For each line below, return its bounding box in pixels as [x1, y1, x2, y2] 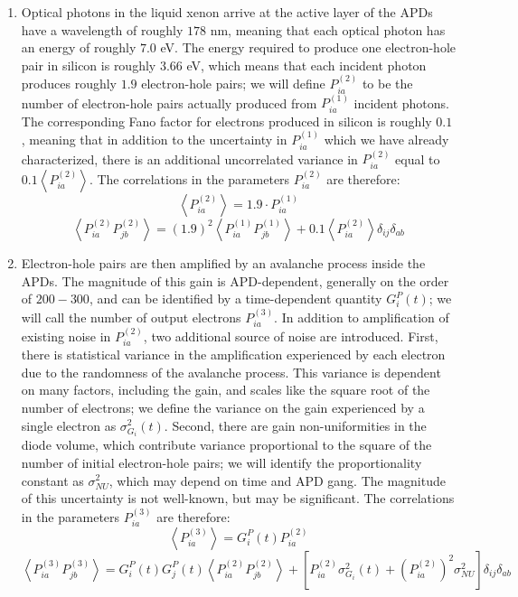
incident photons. [353, 93, 450, 112]
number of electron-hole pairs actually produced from [21, 93, 317, 112]
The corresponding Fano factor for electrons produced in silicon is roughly [21, 111, 432, 130]
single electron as [21, 415, 117, 434]
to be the [362, 74, 413, 93]
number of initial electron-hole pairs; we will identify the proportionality [21, 452, 422, 471]
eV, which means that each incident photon [186, 55, 427, 74]
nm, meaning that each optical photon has [210, 20, 446, 39]
